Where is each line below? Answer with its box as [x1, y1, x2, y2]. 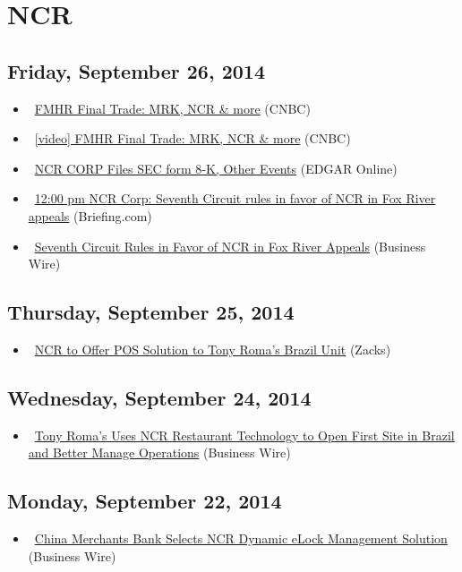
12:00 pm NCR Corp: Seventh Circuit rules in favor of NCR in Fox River [34, 189, 436, 208]
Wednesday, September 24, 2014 [7, 383, 312, 411]
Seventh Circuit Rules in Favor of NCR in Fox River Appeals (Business [34, 236, 426, 255]
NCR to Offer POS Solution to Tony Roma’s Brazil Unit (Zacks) [34, 339, 391, 358]
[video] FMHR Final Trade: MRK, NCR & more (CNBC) [34, 129, 351, 148]
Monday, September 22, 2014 [7, 487, 282, 515]
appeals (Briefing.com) [28, 206, 152, 225]
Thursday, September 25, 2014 [7, 298, 295, 326]
